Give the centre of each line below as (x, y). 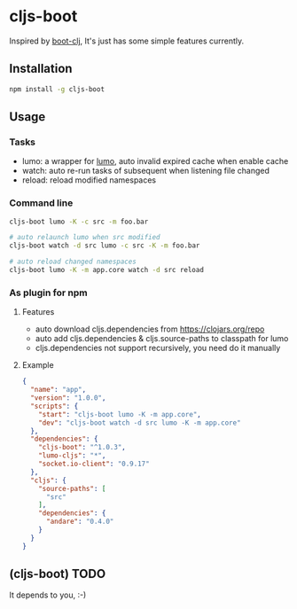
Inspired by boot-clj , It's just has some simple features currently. (127, 41)
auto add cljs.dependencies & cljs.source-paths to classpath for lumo (162, 339)
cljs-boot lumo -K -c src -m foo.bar (79, 222)
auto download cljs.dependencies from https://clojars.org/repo (150, 329)
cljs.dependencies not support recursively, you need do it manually (158, 348)
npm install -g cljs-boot (57, 89)
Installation (41, 69)
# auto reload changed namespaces (73, 262)
